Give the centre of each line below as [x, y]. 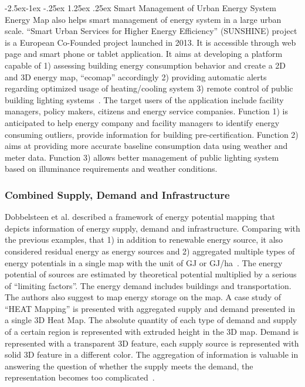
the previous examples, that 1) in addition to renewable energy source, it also [144, 240]
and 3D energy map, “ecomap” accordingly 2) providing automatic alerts [136, 77]
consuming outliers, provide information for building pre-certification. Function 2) [152, 134]
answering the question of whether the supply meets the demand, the [129, 366]
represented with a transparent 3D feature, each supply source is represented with [152, 343]
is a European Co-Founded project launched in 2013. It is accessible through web [150, 42]
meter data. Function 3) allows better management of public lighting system [142, 157]
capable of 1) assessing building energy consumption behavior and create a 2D [145, 65]
